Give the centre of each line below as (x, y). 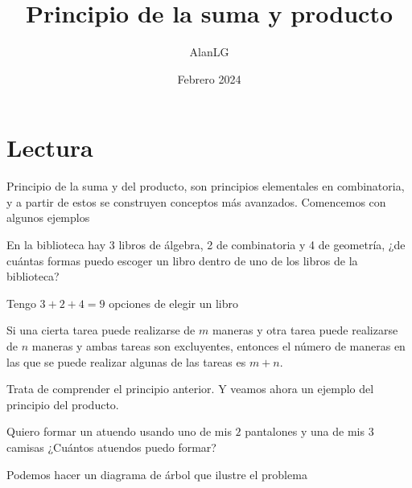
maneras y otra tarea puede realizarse (305, 330)
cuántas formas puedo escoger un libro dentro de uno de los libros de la (182, 260)
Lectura (50, 148)
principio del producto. (63, 404)
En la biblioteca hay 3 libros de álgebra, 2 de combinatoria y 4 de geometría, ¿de (206, 245)
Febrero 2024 (209, 78)
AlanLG (209, 52)
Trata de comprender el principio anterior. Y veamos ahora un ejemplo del (190, 389)
